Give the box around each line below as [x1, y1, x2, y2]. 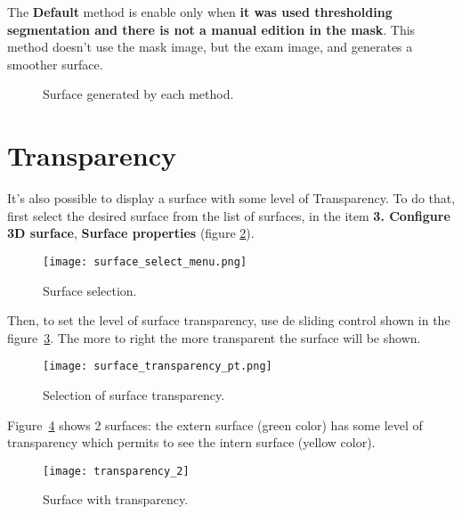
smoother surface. [7, 54, 103, 73]
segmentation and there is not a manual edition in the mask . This [7, 20, 416, 38]
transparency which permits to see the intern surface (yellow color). [7, 433, 376, 452]
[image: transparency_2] [43, 464, 190, 477]
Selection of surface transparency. [43, 385, 225, 404]
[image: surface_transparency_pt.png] [43, 360, 272, 373]
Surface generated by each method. [43, 85, 234, 103]
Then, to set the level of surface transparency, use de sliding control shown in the [7, 311, 450, 330]
